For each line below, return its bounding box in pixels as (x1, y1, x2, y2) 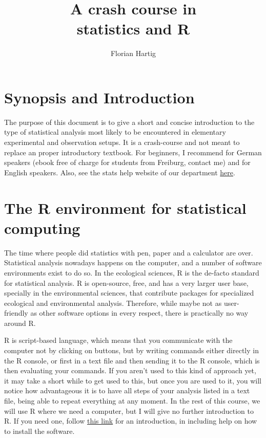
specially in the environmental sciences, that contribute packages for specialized (4, 287, 254, 298)
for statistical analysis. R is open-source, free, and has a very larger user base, (4, 277, 249, 288)
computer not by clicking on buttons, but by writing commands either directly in (4, 345, 259, 356)
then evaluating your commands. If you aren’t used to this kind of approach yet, (4, 365, 256, 376)
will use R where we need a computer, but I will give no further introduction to (4, 405, 254, 416)
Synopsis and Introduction (4, 86, 195, 107)
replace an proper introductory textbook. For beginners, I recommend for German (4, 147, 262, 157)
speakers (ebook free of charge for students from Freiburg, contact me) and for (4, 157, 251, 168)
